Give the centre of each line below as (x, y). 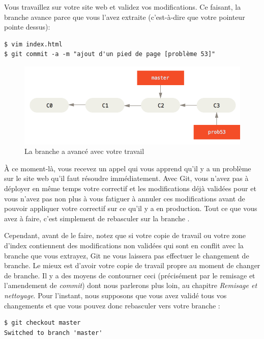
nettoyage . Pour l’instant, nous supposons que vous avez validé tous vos (115, 295)
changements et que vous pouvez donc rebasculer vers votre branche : (112, 305)
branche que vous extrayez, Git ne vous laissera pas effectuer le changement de (127, 255)
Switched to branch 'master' (53, 333)
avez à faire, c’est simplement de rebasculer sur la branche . (97, 218)
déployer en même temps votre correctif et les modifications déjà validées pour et (130, 188)
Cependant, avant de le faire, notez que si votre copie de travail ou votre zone (125, 235)
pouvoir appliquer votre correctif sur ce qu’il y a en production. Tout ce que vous (131, 208)
